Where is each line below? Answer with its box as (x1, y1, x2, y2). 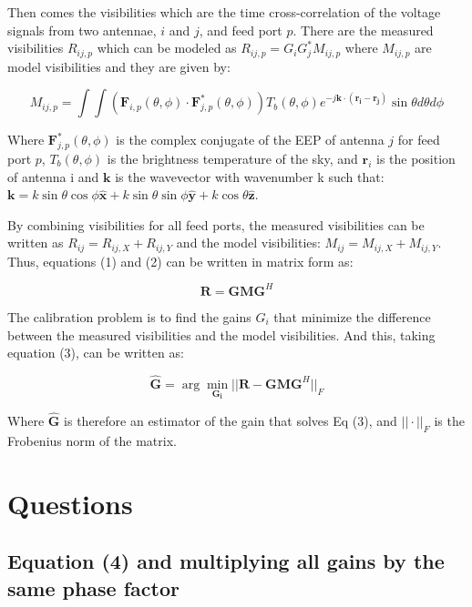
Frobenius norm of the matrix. (7, 430, 177, 450)
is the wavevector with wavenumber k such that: (115, 167, 385, 186)
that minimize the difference (273, 307, 431, 326)
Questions (7, 484, 133, 521)
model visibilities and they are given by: (7, 56, 231, 76)
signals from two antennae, (7, 20, 157, 39)
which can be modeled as (97, 38, 237, 57)
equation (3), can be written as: (7, 343, 184, 362)
